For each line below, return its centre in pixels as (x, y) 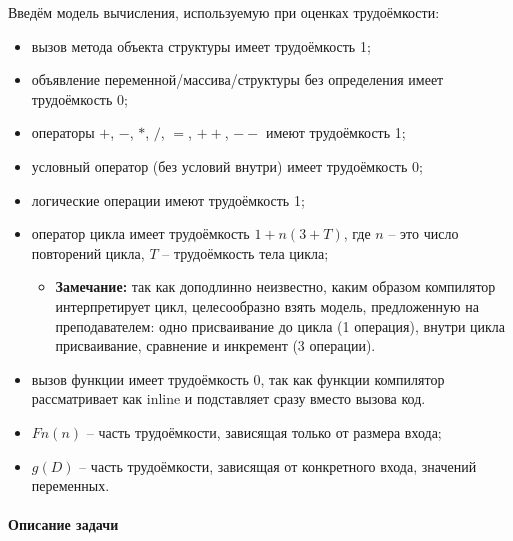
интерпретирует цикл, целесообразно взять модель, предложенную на (267, 305)
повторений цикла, (88, 252)
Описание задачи (63, 524)
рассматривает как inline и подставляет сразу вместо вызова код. (228, 398)
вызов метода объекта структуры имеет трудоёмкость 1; (201, 45)
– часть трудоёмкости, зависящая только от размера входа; (264, 431)
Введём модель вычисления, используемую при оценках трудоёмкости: (224, 12)
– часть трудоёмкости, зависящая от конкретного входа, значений (278, 465)
